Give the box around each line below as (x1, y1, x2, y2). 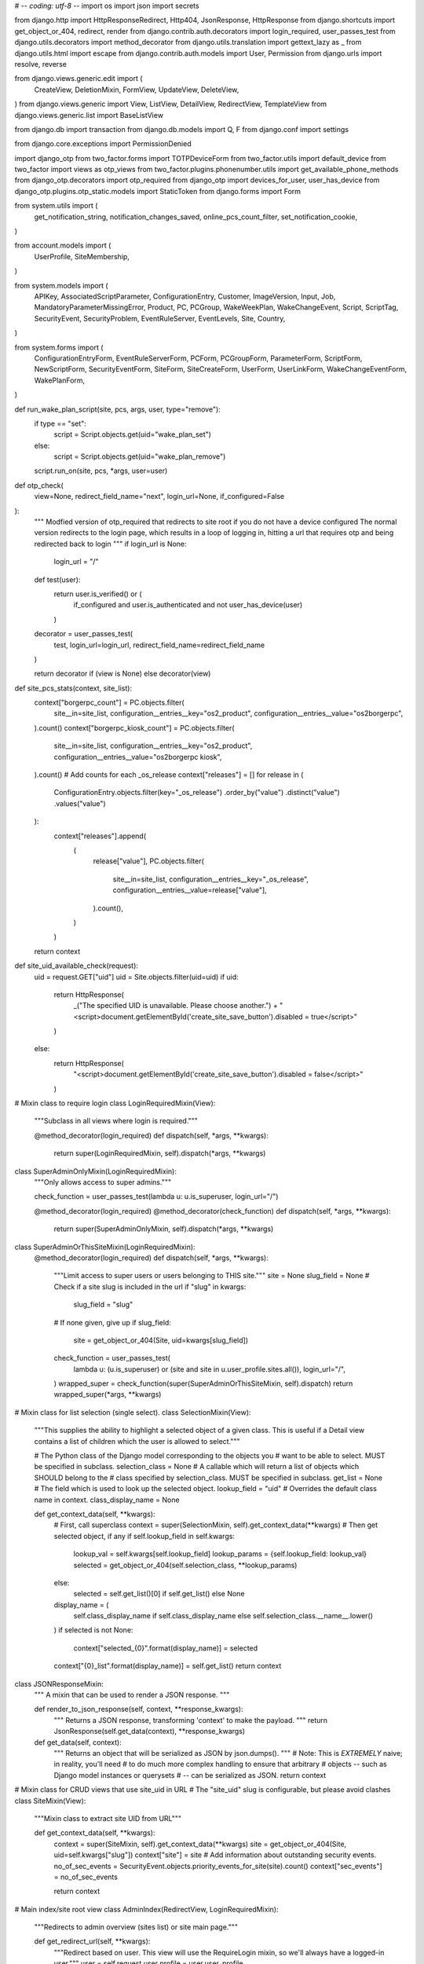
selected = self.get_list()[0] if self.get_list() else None (73, 1589, 245, 1599)
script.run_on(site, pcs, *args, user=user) (34, 466, 168, 475)
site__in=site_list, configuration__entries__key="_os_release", (112, 874, 309, 884)
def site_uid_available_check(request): (14, 961, 139, 970)
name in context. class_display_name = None (34, 1495, 180, 1504)
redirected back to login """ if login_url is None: (34, 539, 188, 548)
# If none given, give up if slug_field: (53, 1317, 172, 1327)
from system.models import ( (14, 280, 109, 290)
